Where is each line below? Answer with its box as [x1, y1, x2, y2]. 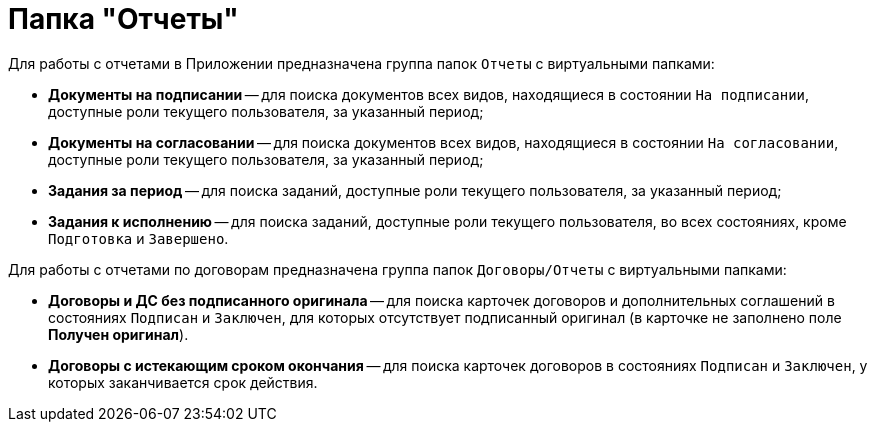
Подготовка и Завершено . [48, 229, 229, 247]
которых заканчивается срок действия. [48, 373, 318, 391]
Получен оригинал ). [48, 325, 189, 343]
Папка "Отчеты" [8, 2, 239, 36]
